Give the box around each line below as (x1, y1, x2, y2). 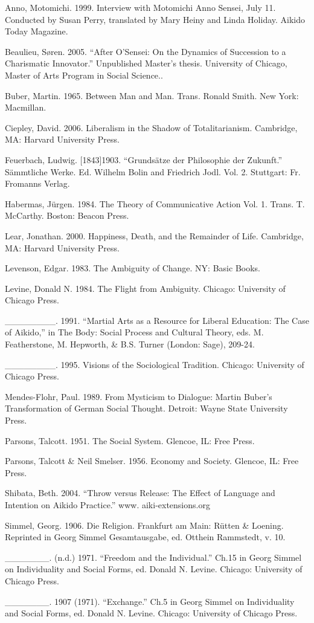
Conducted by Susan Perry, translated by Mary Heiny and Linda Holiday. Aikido (5, 13, 306, 25)
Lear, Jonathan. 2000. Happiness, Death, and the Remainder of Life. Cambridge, (5, 229, 304, 242)
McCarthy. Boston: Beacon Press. (5, 209, 129, 222)
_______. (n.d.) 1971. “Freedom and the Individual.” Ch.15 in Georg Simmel (5, 550, 302, 563)
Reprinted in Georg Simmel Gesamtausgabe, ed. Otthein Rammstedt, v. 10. (5, 531, 286, 543)
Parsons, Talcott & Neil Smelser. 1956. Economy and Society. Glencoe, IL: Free (5, 454, 299, 467)
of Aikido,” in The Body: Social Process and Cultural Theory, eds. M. (5, 326, 264, 338)
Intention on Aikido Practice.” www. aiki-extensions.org (5, 499, 210, 511)
